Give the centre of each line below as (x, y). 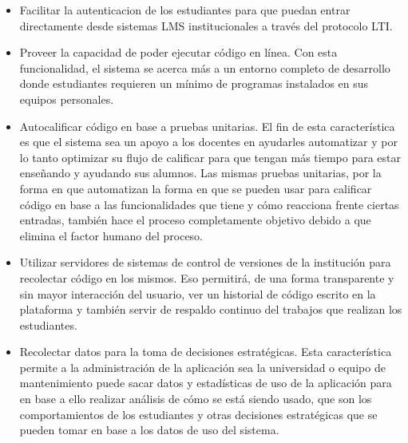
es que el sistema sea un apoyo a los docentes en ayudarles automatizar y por (208, 142)
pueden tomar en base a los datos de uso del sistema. (149, 430)
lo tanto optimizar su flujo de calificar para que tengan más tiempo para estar (210, 157)
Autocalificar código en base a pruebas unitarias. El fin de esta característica (207, 126)
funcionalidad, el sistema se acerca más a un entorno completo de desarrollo (205, 67)
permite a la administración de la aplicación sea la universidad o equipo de (202, 367)
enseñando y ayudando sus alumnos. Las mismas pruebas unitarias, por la (200, 173)
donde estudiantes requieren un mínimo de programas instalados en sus (194, 83)
